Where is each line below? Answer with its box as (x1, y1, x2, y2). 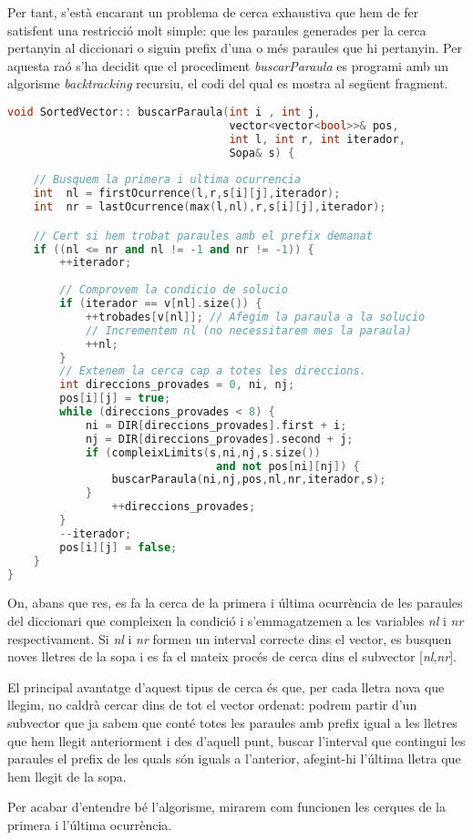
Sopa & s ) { (229, 146, 295, 159)
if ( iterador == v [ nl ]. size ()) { (59, 297, 262, 310)
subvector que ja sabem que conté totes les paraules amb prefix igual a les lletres (7, 712, 458, 732)
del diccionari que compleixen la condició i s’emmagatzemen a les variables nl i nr (7, 610, 464, 630)
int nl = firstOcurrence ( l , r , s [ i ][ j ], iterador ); (33, 187, 341, 200)
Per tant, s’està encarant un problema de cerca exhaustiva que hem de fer (7, 3, 419, 21)
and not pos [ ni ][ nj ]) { (216, 459, 360, 473)
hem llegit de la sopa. (7, 766, 127, 785)
